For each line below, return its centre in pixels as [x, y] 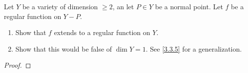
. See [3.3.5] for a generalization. [194, 48]
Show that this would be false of [64, 48]
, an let [123, 6]
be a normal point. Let [189, 6]
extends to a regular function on [102, 32]
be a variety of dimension [60, 6]
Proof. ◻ [18, 65]
